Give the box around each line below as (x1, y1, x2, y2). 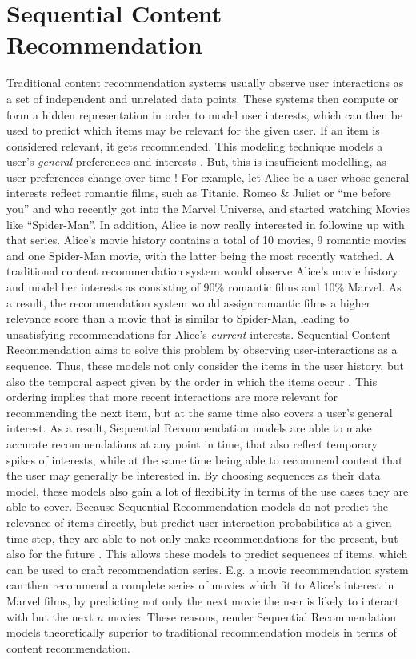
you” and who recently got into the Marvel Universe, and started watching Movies (6, 200, 410, 217)
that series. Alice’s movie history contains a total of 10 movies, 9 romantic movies (6, 231, 407, 248)
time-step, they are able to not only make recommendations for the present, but (6, 529, 398, 546)
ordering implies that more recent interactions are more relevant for (6, 388, 338, 405)
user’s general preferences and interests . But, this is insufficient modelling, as (6, 153, 386, 170)
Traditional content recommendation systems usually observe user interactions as (6, 74, 404, 91)
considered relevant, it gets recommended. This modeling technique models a (6, 137, 383, 154)
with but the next (6, 608, 94, 625)
